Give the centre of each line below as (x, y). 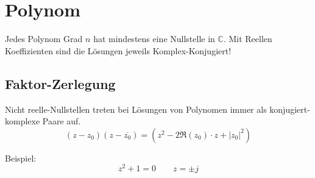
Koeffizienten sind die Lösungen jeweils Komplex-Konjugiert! (118, 50)
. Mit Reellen (248, 39)
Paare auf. (62, 121)
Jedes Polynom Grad (44, 39)
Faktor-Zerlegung (60, 83)
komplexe (23, 121)
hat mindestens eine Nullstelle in (154, 39)
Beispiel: (21, 158)
